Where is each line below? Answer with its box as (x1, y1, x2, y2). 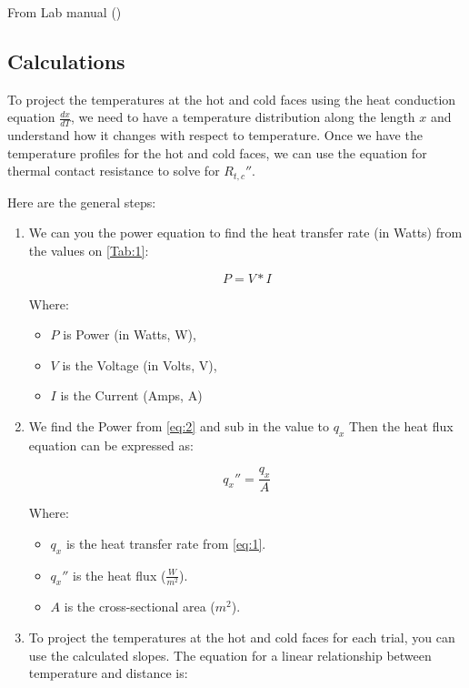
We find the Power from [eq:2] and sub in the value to (28, 417, 329, 436)
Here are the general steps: (7, 192, 156, 211)
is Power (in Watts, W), (63, 325, 196, 344)
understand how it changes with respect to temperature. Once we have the (7, 126, 423, 145)
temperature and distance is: (28, 663, 188, 683)
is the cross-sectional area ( (64, 597, 215, 616)
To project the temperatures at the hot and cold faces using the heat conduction (7, 89, 456, 108)
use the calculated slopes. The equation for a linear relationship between (28, 645, 432, 664)
